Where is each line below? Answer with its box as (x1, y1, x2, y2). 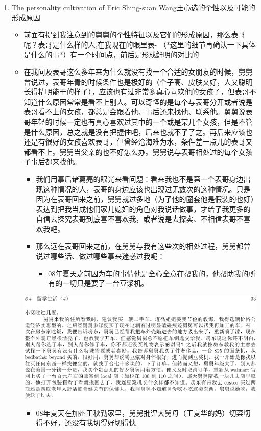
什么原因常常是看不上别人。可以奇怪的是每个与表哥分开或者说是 (38, 96, 253, 107)
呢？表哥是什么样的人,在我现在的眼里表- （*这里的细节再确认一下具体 (23, 39, 256, 50)
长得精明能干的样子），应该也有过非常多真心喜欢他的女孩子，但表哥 (23, 86, 249, 97)
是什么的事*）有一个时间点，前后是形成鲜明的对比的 (23, 49, 199, 60)
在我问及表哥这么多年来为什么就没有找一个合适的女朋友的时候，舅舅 (23, 66, 253, 77)
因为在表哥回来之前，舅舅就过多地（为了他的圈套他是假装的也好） (36, 194, 254, 204)
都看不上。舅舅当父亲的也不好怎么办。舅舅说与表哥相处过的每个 (23, 146, 239, 157)
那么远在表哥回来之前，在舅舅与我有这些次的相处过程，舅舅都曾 (36, 241, 251, 251)
